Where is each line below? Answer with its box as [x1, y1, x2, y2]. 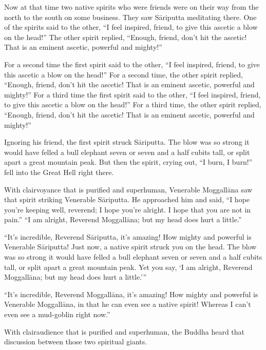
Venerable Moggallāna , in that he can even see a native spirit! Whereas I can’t [4, 299, 251, 309]
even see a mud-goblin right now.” [4, 309, 110, 320]
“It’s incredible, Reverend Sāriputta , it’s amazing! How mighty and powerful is [4, 231, 252, 242]
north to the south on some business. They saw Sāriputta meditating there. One [4, 11, 257, 22]
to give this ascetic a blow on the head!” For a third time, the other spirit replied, [4, 99, 261, 110]
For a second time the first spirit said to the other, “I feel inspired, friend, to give [4, 59, 260, 69]
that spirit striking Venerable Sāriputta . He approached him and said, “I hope [4, 194, 250, 205]
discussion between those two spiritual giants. [4, 336, 147, 347]
